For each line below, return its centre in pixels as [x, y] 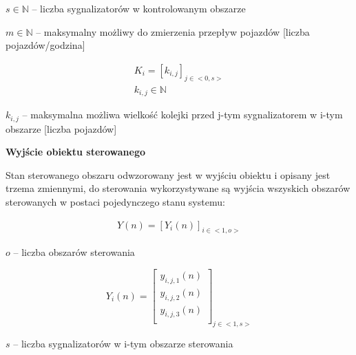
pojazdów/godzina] [45, 45]
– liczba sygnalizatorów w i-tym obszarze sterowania [123, 344]
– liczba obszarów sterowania [74, 252]
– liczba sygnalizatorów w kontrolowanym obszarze [139, 8]
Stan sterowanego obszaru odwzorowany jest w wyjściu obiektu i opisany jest [168, 174]
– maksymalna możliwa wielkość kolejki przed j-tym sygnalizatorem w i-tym [182, 115]
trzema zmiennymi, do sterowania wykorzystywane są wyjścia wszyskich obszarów [178, 188]
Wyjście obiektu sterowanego [75, 152]
